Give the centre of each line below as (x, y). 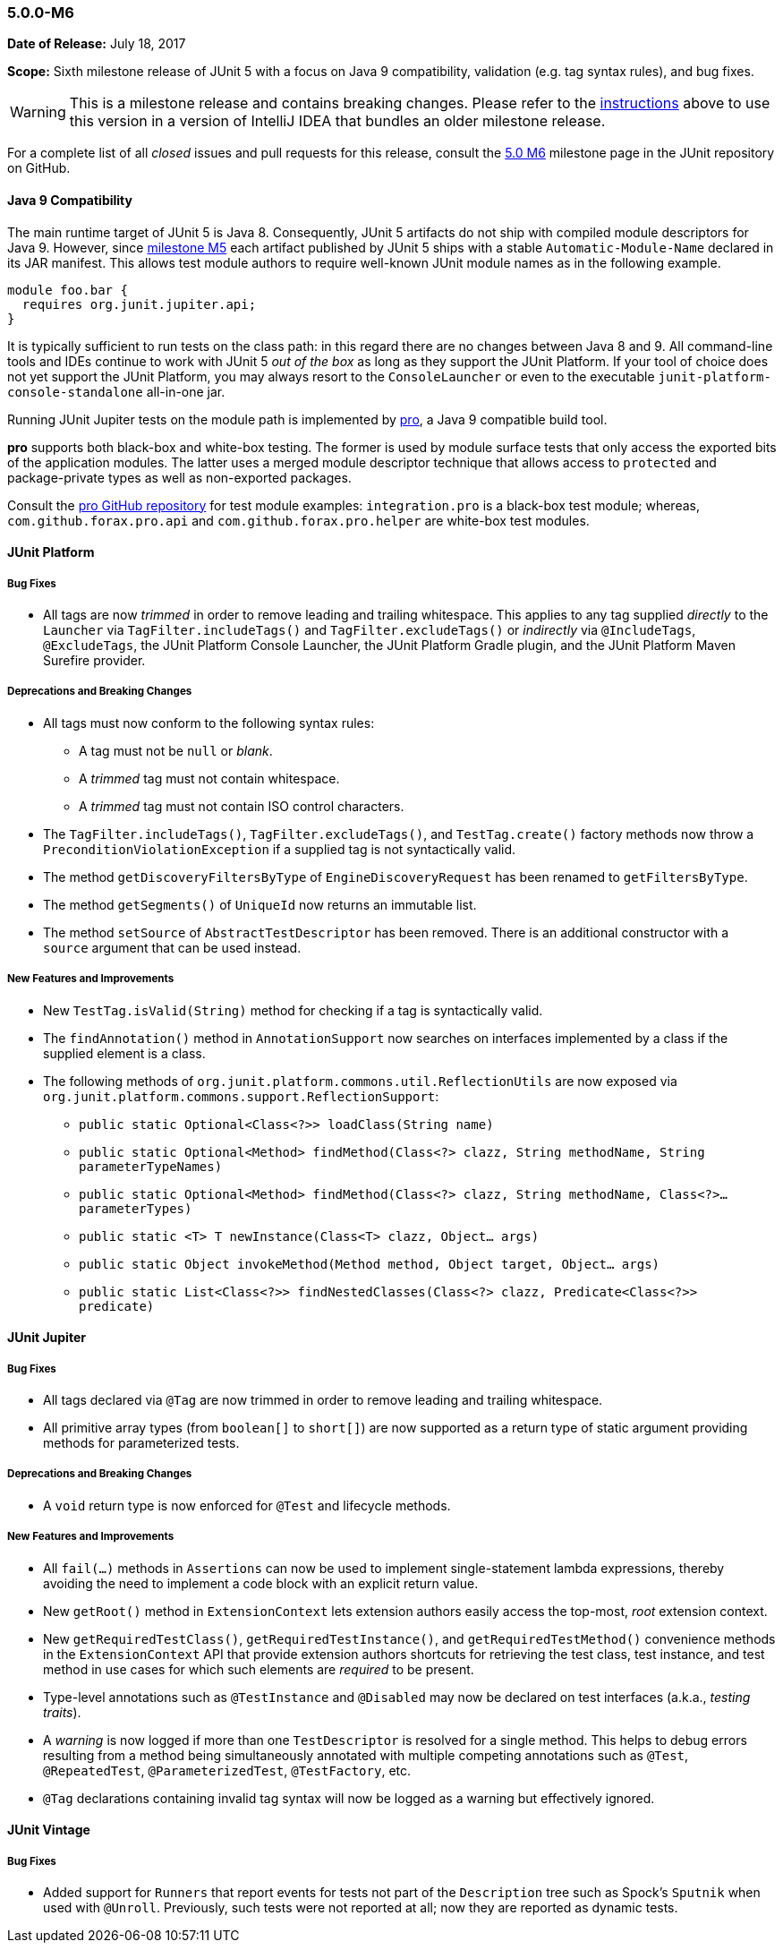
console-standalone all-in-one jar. (116, 391)
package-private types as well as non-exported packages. (179, 477)
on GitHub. (39, 168)
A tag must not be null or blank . (176, 750)
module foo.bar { (68, 290)
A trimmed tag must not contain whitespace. (209, 778)
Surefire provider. (94, 660)
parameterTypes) (136, 1208)
